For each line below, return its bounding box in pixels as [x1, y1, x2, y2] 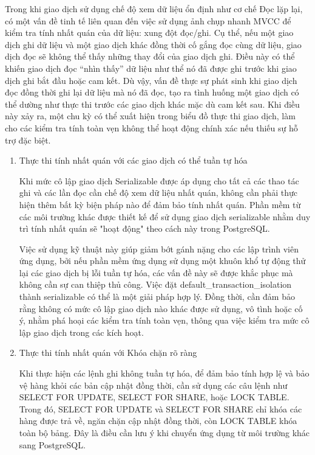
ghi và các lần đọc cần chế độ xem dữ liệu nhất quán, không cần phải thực [19, 186, 297, 199]
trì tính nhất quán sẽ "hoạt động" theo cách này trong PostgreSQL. [19, 222, 270, 235]
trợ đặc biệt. [5, 133, 51, 146]
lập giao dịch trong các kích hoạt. [19, 325, 144, 338]
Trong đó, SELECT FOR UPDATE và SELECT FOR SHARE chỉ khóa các [19, 402, 302, 415]
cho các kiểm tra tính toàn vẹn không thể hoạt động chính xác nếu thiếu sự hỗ [5, 121, 298, 134]
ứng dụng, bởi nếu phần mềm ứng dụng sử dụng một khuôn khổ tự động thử [19, 254, 306, 267]
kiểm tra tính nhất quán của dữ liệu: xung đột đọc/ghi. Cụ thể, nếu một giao [5, 26, 294, 39]
